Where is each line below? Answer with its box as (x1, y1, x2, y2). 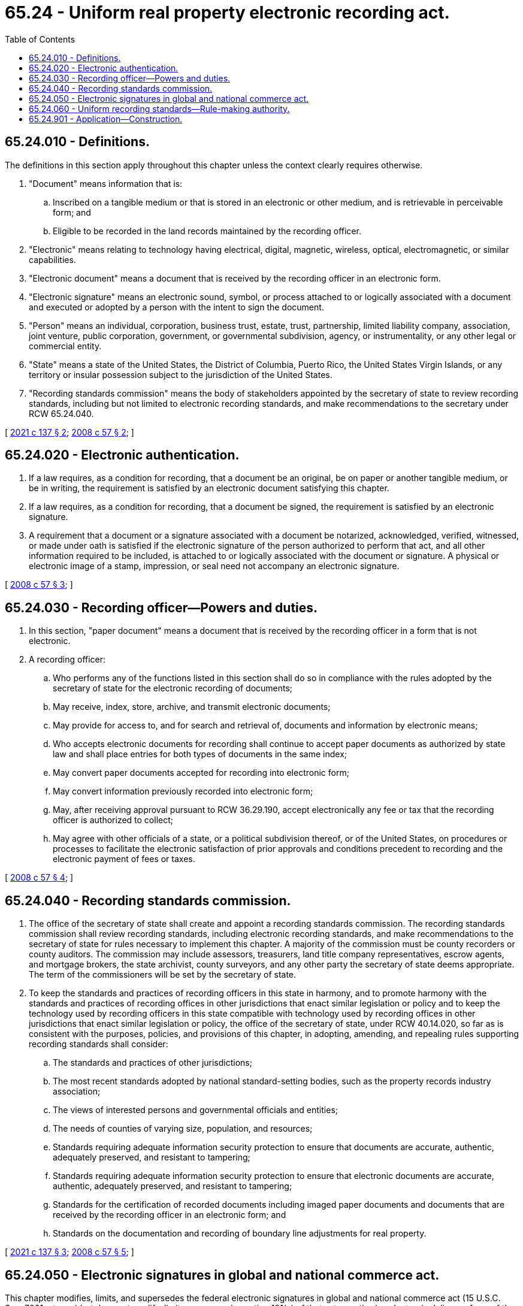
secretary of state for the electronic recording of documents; (53, 683, 293, 694)
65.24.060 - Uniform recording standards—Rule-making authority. (29, 103, 290, 114)
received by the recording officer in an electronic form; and (53, 1210, 286, 1220)
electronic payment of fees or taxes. (53, 854, 195, 864)
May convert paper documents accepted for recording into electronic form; (53, 767, 349, 778)
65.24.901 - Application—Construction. (29, 113, 183, 124)
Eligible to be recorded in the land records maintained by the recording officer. (53, 225, 361, 236)
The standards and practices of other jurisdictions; (53, 1057, 252, 1068)
